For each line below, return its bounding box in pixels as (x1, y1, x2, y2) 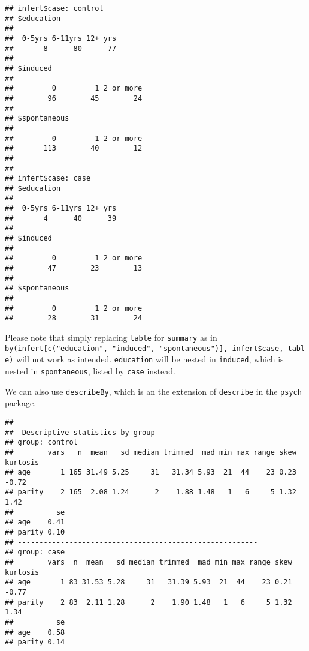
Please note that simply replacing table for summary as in (5, 331, 217, 343)
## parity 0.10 (5, 528, 65, 537)
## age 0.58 (5, 628, 65, 637)
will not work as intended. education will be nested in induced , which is (16, 353, 284, 365)
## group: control (5, 438, 78, 447)
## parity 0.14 (5, 638, 65, 647)
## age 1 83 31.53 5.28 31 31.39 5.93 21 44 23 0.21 (5, 578, 292, 587)
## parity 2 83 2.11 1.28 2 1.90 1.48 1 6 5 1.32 (5, 598, 292, 607)
